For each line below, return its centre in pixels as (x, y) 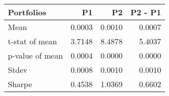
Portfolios (27, 12)
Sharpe (20, 84)
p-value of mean (36, 55)
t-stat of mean (33, 41)
